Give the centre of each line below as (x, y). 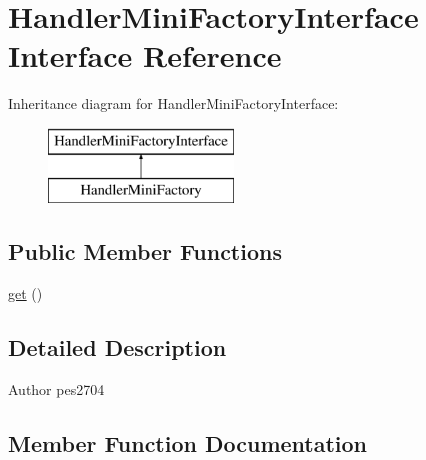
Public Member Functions (145, 251)
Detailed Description (117, 347)
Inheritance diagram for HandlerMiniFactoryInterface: (173, 103)
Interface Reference (145, 55)
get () (25, 293)
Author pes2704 (56, 389)
